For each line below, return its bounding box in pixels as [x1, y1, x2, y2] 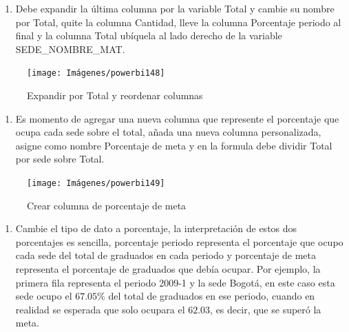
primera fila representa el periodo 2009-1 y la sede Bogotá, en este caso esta [15, 275, 335, 289]
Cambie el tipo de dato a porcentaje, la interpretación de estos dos [15, 221, 297, 236]
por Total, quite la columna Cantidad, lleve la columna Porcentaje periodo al [15, 14, 341, 29]
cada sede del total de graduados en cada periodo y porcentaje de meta [15, 248, 316, 262]
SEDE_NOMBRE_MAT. [15, 41, 125, 56]
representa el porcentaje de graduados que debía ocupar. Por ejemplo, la [15, 262, 321, 276]
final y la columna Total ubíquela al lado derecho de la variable [15, 28, 282, 43]
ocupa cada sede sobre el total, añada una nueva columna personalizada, [15, 125, 321, 139]
